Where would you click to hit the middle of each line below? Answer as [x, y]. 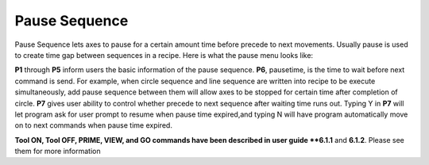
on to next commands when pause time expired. [93, 125]
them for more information [58, 152]
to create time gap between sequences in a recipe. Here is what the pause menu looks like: [164, 55]
